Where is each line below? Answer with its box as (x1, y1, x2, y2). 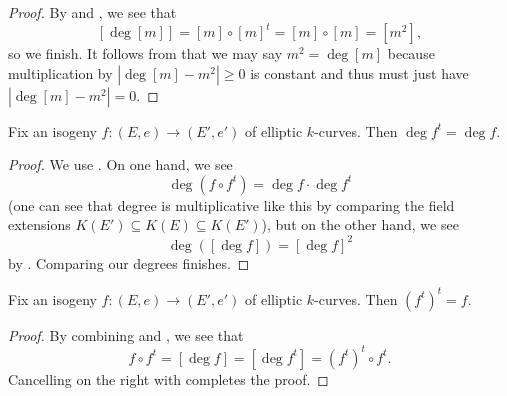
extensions (8, 214, 71, 235)
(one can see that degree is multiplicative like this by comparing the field (8, 194, 455, 215)
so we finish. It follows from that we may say (8, 43, 283, 64)
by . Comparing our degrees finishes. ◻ (8, 252, 250, 273)
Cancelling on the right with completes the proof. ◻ (8, 368, 329, 389)
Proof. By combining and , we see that (8, 324, 244, 345)
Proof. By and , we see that (8, 2, 177, 22)
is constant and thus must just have (250, 62, 469, 83)
